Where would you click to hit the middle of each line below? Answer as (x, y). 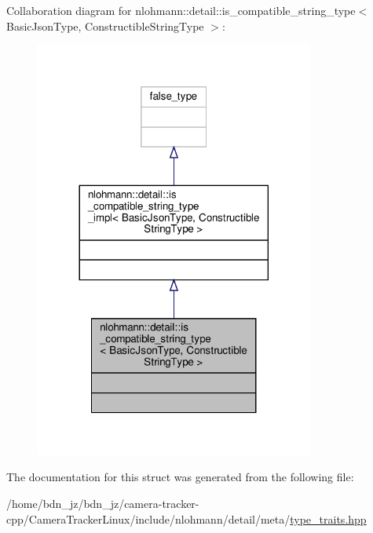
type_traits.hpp (328, 518)
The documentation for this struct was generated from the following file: (180, 477)
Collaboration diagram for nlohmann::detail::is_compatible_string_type (181, 10)
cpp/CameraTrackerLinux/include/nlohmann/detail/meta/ (148, 518)
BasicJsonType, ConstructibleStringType (105, 26)
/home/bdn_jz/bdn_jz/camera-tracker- (103, 503)
